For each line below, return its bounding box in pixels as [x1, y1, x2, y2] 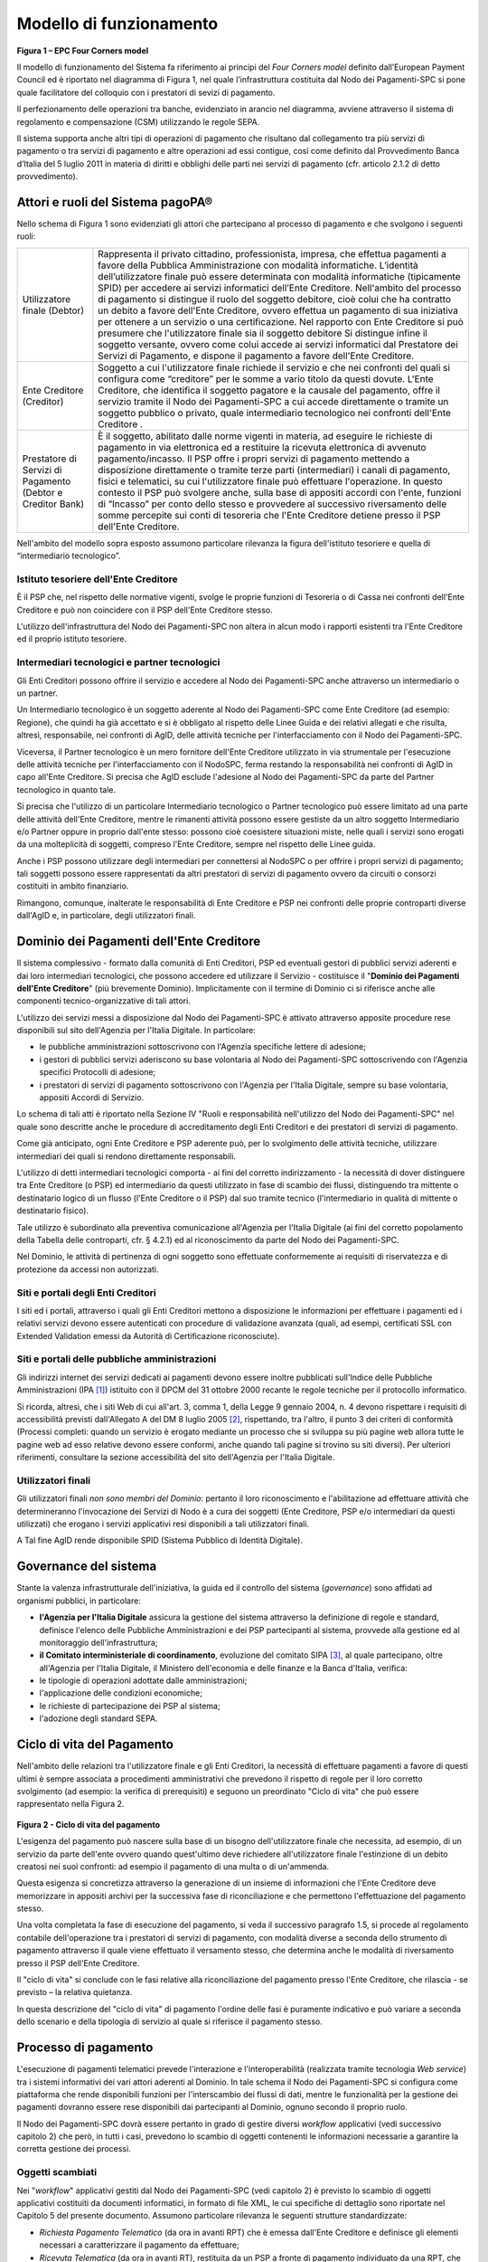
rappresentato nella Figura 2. [16, 1799, 125, 1810]
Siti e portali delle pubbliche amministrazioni [16, 1353, 217, 1365]
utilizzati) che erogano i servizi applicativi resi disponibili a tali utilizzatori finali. [16, 1518, 310, 1529]
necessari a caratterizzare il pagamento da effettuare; [39, 2239, 239, 2250]
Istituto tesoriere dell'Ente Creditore [16, 573, 178, 585]
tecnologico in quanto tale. [16, 784, 117, 795]
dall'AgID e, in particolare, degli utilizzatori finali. [16, 910, 196, 921]
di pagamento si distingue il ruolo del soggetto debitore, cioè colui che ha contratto [98, 292, 452, 305]
